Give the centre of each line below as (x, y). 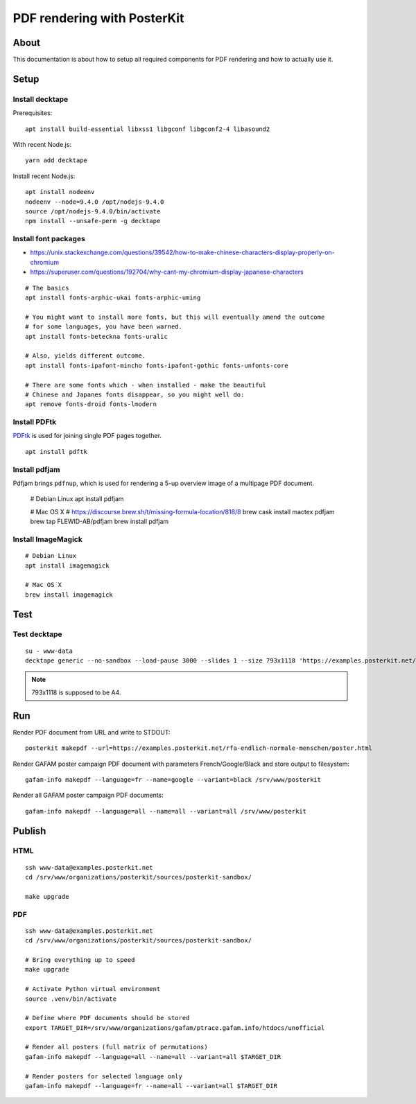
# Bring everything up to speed (80, 960)
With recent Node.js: (42, 144)
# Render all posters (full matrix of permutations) (116, 1047)
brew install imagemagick (69, 595)
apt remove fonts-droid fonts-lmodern (91, 404)
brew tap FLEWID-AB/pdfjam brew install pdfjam (99, 522)
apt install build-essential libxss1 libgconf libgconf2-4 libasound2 (148, 129)
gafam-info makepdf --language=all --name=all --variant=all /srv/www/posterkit (166, 811)
